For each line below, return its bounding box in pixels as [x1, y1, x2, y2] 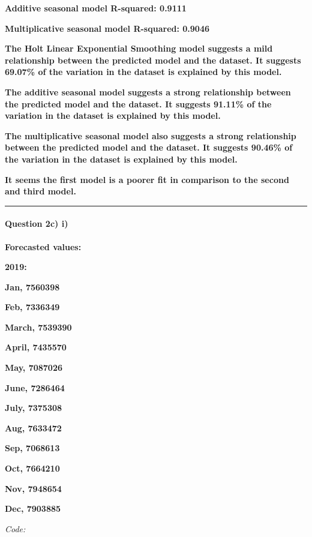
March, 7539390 [5, 320, 72, 333]
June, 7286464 [5, 381, 65, 394]
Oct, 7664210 [5, 462, 60, 475]
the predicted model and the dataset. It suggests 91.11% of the [5, 97, 272, 110]
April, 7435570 [5, 341, 67, 353]
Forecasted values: [5, 240, 82, 253]
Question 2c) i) [5, 217, 68, 230]
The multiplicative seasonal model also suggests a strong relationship [5, 129, 296, 142]
